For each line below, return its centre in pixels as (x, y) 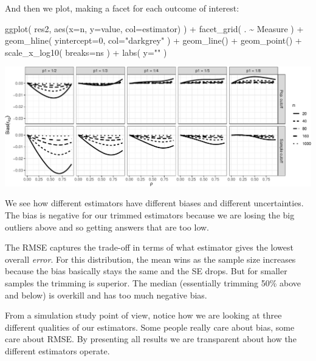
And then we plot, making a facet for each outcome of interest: (122, 8)
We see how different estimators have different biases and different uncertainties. (154, 203)
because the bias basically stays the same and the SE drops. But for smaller (146, 271)
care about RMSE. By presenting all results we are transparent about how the (151, 339)
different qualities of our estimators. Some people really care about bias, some (150, 327)
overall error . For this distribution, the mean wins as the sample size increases (150, 259)
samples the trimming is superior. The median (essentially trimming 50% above (153, 282)
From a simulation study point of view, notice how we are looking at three (143, 315)
